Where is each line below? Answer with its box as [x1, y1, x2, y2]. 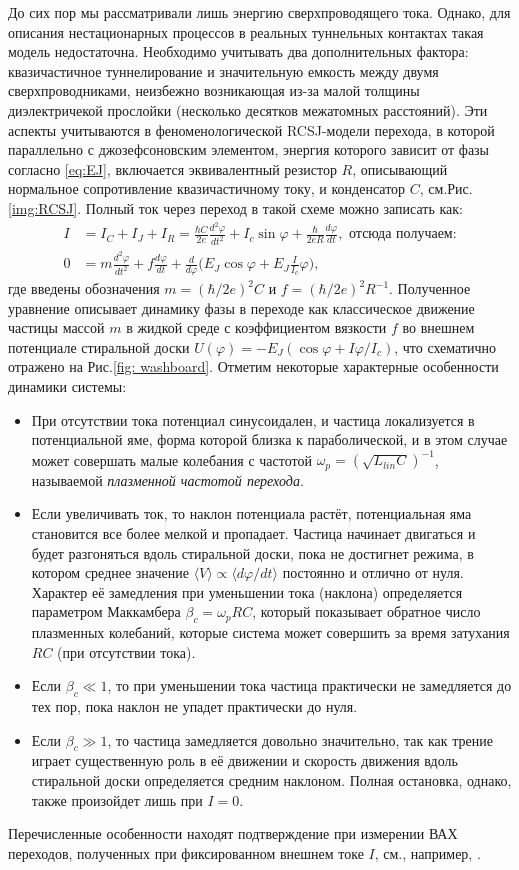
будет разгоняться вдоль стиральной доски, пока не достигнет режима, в [31, 542, 474, 563]
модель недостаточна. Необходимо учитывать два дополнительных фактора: [8, 41, 469, 62]
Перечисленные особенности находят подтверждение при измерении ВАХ [8, 823, 458, 844]
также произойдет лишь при [31, 789, 203, 810]
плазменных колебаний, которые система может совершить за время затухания [31, 622, 510, 643]
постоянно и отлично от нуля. [282, 562, 464, 583]
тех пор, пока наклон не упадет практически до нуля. [31, 696, 358, 717]
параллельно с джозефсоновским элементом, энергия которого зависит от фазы [8, 139, 490, 160]
